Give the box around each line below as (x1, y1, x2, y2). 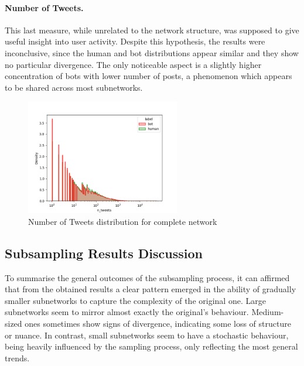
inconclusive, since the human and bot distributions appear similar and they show (5, 46, 299, 59)
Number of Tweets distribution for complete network (28, 215, 217, 227)
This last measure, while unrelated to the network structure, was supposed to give (5, 23, 299, 36)
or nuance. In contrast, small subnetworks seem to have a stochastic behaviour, (5, 329, 289, 341)
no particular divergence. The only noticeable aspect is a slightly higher (5, 58, 262, 70)
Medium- (251, 306, 284, 318)
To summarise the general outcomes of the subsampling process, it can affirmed (5, 271, 290, 283)
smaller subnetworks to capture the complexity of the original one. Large (5, 294, 266, 306)
